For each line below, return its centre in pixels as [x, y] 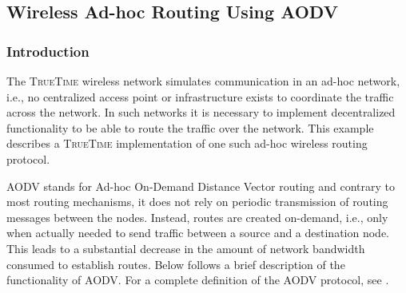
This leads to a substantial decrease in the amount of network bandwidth [186, 248]
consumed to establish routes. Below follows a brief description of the [176, 264]
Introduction [48, 51]
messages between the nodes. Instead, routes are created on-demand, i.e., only [197, 217]
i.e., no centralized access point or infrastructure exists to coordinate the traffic [200, 96]
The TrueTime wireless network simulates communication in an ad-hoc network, [203, 81]
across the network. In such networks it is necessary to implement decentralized [201, 112]
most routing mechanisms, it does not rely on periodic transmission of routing [197, 202]
